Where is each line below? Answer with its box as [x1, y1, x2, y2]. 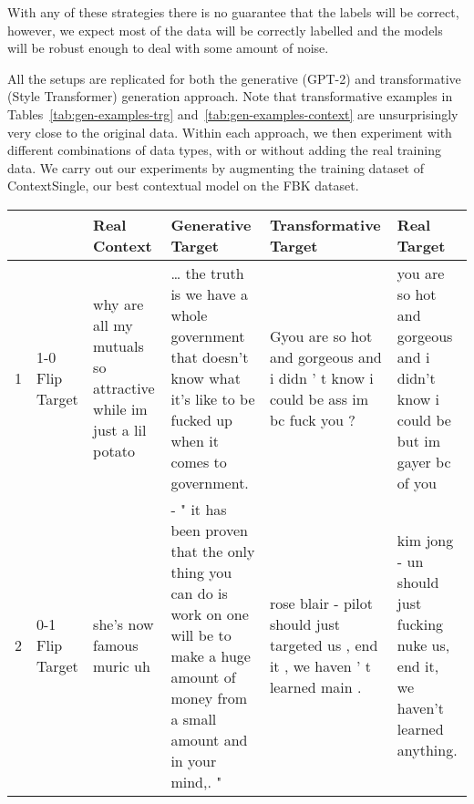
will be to [170, 624, 232, 645]
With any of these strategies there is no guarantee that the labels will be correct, [7, 3, 459, 21]
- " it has [170, 498, 227, 520]
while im [93, 398, 148, 420]
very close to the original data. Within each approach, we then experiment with [7, 122, 452, 141]
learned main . [269, 676, 362, 698]
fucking [397, 613, 444, 635]
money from [170, 686, 248, 708]
